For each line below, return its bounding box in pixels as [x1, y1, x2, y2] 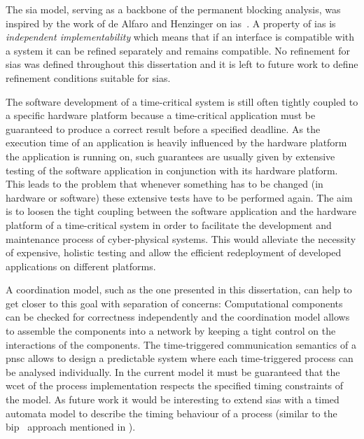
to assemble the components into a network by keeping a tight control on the [6, 323, 336, 338]
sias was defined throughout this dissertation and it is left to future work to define [6, 57, 358, 71]
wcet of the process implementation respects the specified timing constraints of [6, 378, 344, 393]
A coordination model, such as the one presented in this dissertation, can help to [6, 282, 352, 297]
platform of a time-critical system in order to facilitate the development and [6, 217, 332, 232]
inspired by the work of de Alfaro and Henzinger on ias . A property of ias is [6, 15, 336, 30]
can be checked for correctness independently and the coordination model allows [6, 309, 350, 324]
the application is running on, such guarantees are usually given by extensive [6, 148, 335, 163]
